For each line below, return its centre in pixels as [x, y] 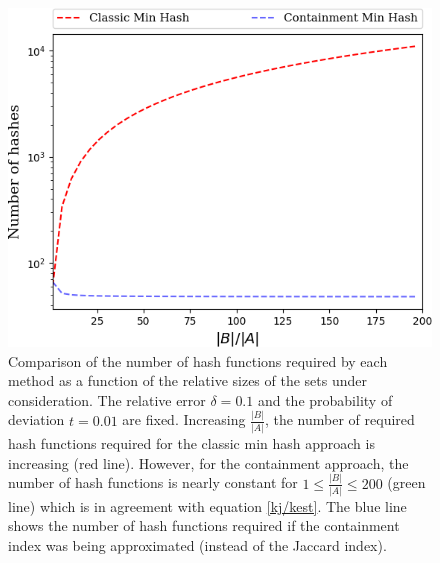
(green [406, 482]
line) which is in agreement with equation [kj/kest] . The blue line [207, 505]
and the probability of [325, 399]
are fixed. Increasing [184, 419]
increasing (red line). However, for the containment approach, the [208, 462]
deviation [36, 419]
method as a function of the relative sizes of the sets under [187, 380]
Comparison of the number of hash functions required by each [198, 360]
